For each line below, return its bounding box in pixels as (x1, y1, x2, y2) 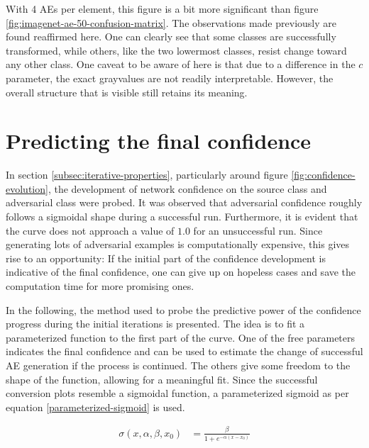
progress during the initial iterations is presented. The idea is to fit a (6, 316, 305, 331)
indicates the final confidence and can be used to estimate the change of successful (6, 344, 363, 359)
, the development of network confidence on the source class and (48, 181, 327, 196)
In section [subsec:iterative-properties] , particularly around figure (6, 167, 288, 182)
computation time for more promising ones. (6, 279, 194, 293)
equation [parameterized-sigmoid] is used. (6, 399, 185, 414)
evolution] (6, 181, 48, 196)
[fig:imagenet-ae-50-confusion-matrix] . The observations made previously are (6, 15, 336, 30)
